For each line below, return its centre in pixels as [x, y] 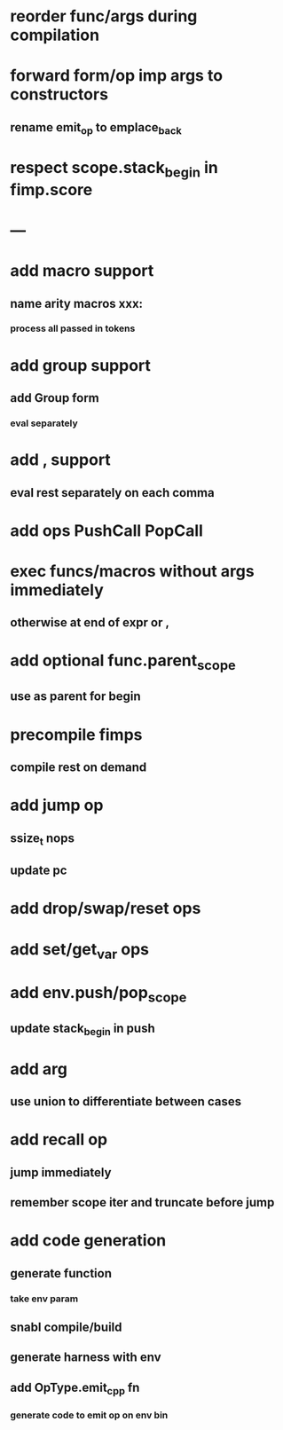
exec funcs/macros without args [133, 571]
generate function [61, 1273]
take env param [44, 1299]
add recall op [59, 1139]
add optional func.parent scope [123, 662]
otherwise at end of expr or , [90, 623]
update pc [39, 871]
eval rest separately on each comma [113, 493]
